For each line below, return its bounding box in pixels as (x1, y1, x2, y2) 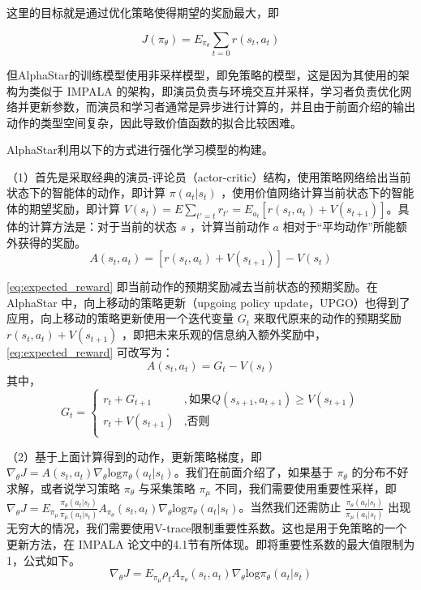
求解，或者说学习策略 (6, 480, 120, 497)
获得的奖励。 (17, 233, 86, 250)
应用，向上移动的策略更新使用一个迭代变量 (6, 310, 234, 327)
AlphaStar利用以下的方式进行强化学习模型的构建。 (6, 141, 273, 158)
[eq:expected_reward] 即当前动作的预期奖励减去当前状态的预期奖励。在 (6, 278, 378, 295)
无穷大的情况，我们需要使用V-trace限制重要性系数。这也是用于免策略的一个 (6, 519, 407, 537)
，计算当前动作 (189, 218, 269, 235)
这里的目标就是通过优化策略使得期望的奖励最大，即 (6, 4, 279, 20)
